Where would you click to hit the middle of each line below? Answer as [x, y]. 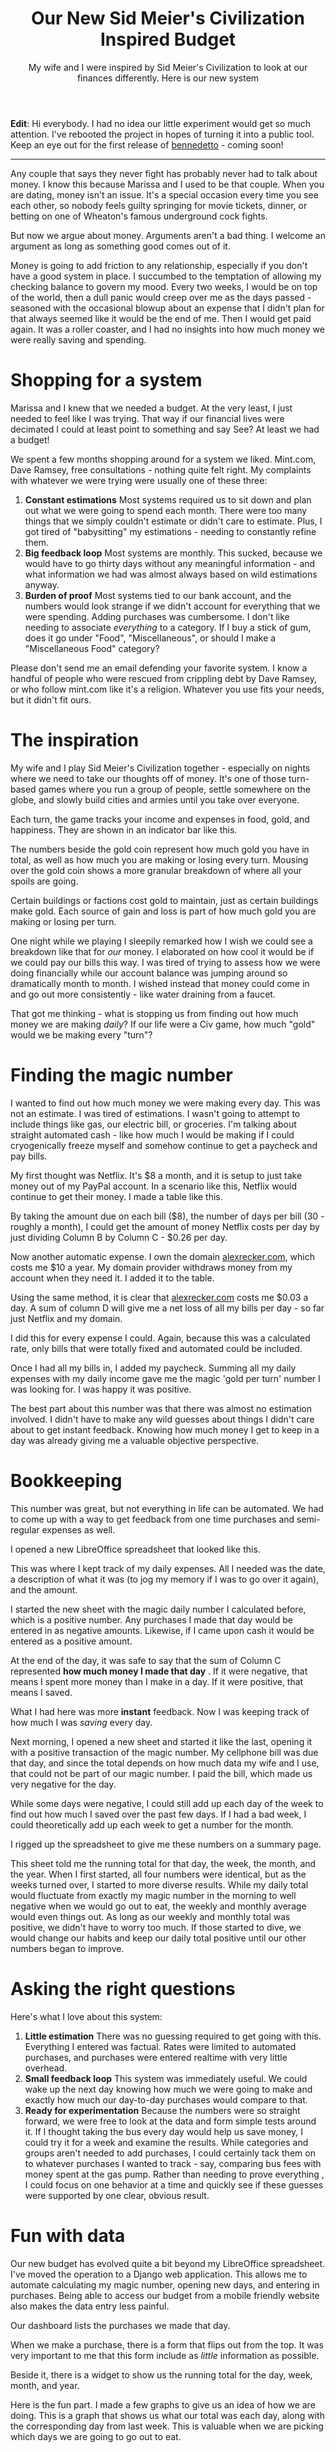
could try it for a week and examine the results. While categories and [166, 2142]
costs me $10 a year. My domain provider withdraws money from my [151, 1267]
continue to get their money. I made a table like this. [116, 1196]
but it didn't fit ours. [51, 699]
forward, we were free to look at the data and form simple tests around [170, 2121]
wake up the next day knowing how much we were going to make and [168, 2089]
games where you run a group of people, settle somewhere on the [174, 789]
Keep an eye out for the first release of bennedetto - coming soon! [147, 144]
